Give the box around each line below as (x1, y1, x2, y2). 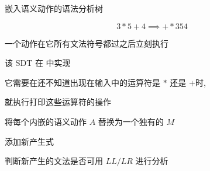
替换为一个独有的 (98, 115, 164, 127)
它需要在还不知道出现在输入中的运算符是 (5, 76, 160, 88)
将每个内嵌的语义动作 (5, 115, 87, 127)
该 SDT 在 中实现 (5, 57, 71, 69)
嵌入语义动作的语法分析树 (5, 2, 103, 14)
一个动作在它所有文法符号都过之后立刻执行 (5, 37, 168, 49)
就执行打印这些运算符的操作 (5, 96, 111, 108)
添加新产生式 (5, 135, 54, 147)
